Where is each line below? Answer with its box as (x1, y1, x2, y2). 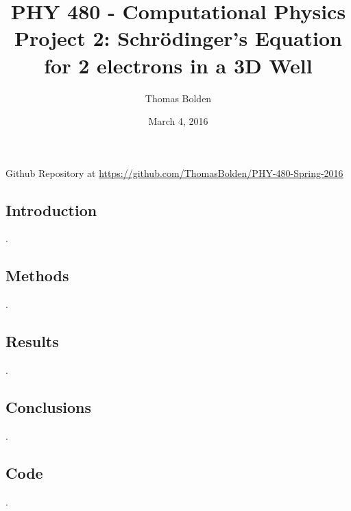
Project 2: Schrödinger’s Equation (14, 24, 342, 52)
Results (5, 331, 59, 352)
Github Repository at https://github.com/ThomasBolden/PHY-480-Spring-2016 (5, 165, 343, 180)
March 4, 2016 (148, 114, 208, 128)
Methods (5, 265, 69, 286)
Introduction (5, 199, 97, 220)
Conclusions (5, 396, 92, 418)
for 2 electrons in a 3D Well (44, 51, 313, 79)
